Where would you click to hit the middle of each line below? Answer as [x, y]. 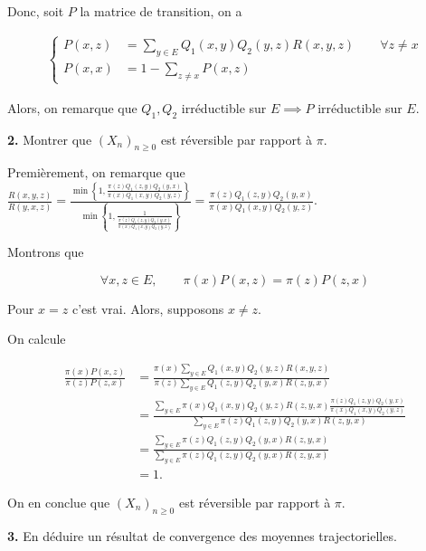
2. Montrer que [50, 139]
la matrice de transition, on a [161, 11]
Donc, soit [36, 11]
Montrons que [46, 251]
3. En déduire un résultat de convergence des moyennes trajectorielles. [202, 535]
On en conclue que [59, 502]
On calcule [37, 339]
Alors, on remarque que [72, 107]
